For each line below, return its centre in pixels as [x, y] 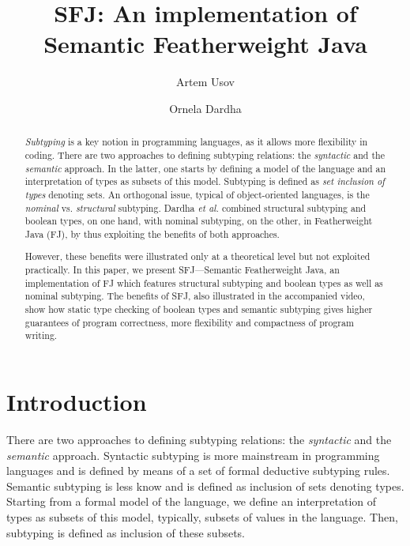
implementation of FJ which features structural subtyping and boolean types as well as [204, 282]
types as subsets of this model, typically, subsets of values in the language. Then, [202, 516]
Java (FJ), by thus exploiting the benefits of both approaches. [152, 233]
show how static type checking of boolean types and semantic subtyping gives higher [199, 309]
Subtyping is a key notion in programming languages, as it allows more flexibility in [196, 142]
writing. [41, 335]
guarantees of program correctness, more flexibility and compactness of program [189, 322]
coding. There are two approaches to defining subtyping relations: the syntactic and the [205, 154]
